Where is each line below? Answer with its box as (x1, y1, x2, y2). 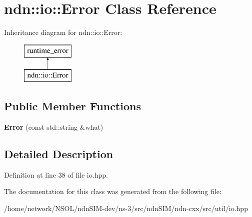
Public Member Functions (4, 98, 141, 114)
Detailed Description (4, 146, 113, 162)
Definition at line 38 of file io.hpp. (4, 169, 108, 180)
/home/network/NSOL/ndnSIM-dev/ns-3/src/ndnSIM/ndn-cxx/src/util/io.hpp (4, 203, 248, 214)
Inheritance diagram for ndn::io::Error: (4, 27, 122, 37)
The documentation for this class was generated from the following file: (4, 186, 221, 197)
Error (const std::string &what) (4, 122, 103, 132)
